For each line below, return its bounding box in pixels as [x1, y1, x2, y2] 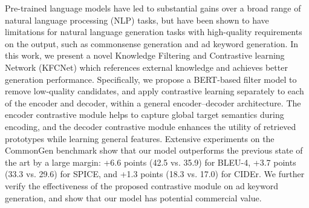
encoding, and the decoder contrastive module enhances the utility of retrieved [5, 120, 296, 132]
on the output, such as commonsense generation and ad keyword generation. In [5, 37, 298, 50]
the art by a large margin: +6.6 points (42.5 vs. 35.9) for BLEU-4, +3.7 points [5, 155, 296, 168]
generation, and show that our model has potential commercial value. [5, 191, 262, 204]
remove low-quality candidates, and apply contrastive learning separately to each [5, 85, 304, 97]
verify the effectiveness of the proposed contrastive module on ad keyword [5, 179, 278, 192]
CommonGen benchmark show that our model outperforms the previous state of [5, 144, 303, 157]
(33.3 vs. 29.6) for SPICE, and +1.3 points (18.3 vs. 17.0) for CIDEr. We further [5, 167, 305, 180]
